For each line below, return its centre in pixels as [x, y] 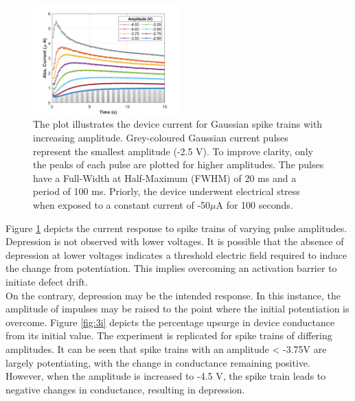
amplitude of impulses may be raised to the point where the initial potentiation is [177, 309]
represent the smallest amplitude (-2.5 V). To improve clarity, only [173, 151]
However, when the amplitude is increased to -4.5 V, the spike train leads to [166, 376]
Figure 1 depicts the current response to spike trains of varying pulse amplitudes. [176, 228]
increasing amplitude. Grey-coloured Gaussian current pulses [161, 138]
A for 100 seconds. [254, 205]
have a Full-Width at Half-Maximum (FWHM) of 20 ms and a [165, 177]
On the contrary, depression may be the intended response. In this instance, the [173, 295]
